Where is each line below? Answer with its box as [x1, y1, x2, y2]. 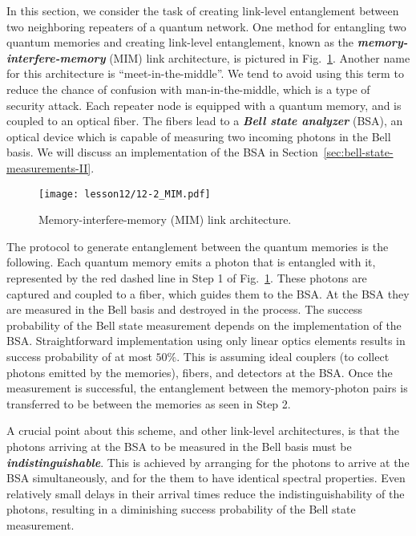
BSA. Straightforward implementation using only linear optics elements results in [6, 332, 406, 349]
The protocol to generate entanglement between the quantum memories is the [6, 238, 389, 254]
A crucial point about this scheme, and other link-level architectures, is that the [6, 422, 400, 439]
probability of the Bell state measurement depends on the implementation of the [6, 316, 402, 333]
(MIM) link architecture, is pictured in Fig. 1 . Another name [109, 49, 410, 66]
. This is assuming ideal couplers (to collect [176, 347, 390, 364]
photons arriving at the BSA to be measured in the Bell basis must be [6, 437, 352, 454]
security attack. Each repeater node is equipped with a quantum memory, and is [6, 96, 402, 113]
